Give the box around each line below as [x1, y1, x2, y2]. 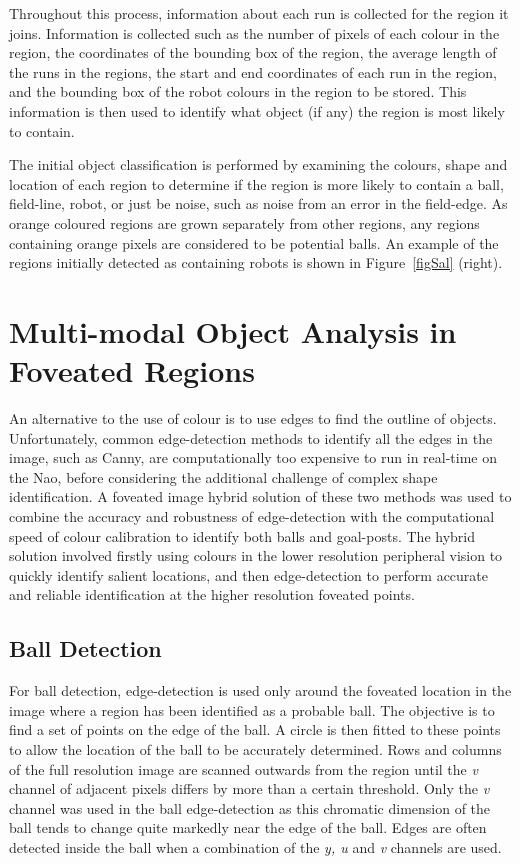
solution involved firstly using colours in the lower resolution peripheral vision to [9, 545, 503, 566]
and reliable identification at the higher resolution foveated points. [9, 584, 415, 605]
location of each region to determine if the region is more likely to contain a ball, [9, 173, 504, 194]
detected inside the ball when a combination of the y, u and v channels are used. [9, 836, 502, 857]
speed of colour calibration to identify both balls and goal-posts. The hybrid [9, 525, 475, 546]
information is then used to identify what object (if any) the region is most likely [9, 100, 505, 121]
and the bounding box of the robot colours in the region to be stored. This [9, 81, 467, 102]
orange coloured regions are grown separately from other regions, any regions [9, 212, 480, 233]
